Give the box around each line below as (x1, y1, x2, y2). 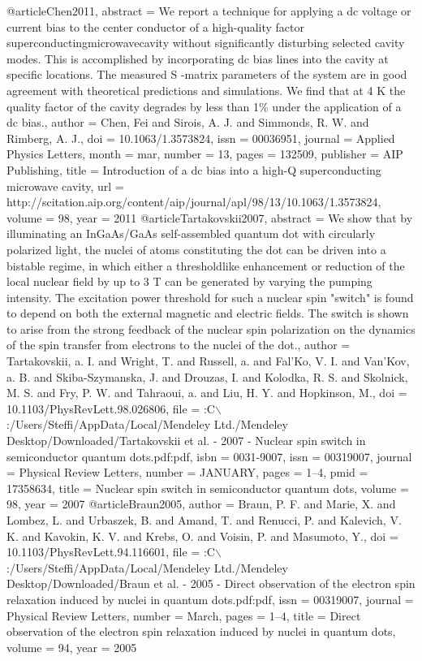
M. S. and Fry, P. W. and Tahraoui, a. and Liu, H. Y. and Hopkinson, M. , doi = (6, 384, 407, 401)
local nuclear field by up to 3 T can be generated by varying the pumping (6, 273, 372, 290)
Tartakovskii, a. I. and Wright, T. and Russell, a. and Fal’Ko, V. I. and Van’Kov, (6, 352, 410, 369)
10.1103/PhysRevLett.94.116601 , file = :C (6, 543, 215, 560)
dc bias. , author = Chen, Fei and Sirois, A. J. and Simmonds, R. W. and (6, 114, 369, 131)
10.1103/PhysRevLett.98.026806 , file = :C (6, 400, 215, 417)
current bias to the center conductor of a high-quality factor (6, 18, 305, 35)
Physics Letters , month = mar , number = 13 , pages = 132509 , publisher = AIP (6, 145, 403, 162)
